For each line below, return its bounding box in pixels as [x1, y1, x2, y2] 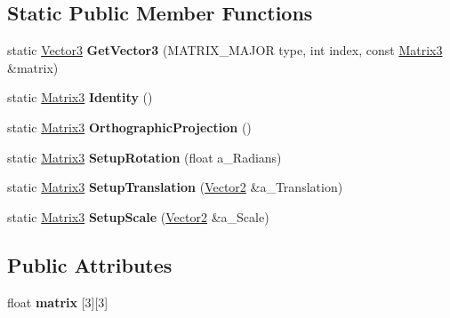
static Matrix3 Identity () [7, 88, 153, 107]
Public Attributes [7, 250, 173, 278]
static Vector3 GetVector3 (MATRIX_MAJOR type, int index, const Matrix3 [7, 41, 443, 60]
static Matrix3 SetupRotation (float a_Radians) [7, 147, 282, 166]
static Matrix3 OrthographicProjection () [7, 117, 252, 136]
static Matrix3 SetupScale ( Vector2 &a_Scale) [7, 207, 269, 226]
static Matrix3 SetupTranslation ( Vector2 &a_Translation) [7, 178, 343, 196]
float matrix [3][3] [7, 292, 108, 311]
